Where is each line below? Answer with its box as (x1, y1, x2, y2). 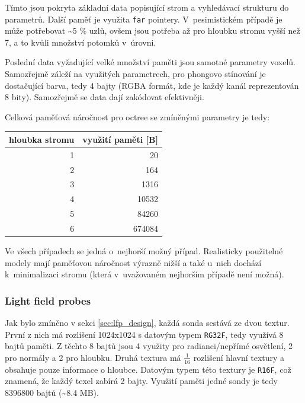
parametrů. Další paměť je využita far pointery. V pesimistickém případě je (5, 12, 282, 25)
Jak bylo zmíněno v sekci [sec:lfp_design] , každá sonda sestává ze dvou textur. (5, 316, 290, 329)
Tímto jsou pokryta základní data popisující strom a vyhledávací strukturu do (5, 1, 289, 13)
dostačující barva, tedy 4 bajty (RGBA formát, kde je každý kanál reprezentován (5, 79, 299, 91)
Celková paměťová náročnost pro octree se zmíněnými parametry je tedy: (5, 110, 270, 123)
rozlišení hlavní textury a (193, 351, 285, 363)
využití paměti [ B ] (82, 133, 158, 145)
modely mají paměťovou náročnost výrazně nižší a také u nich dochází (5, 256, 262, 268)
